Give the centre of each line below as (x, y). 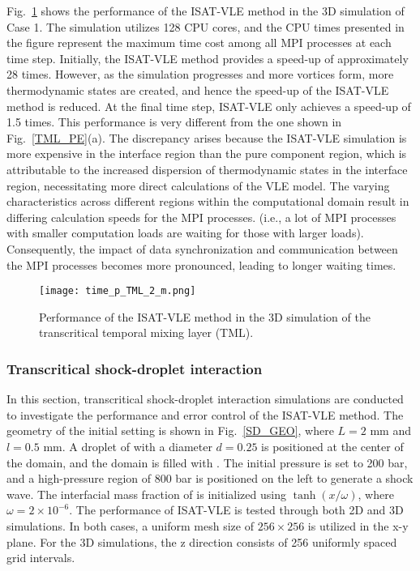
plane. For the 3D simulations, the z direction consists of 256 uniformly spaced (202, 541)
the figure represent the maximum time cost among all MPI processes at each (199, 43)
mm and (390, 430)
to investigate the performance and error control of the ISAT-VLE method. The (205, 414)
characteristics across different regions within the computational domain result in (208, 201)
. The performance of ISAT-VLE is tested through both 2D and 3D (236, 510)
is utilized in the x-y (358, 525)
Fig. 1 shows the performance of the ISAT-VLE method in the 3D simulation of (206, 11)
